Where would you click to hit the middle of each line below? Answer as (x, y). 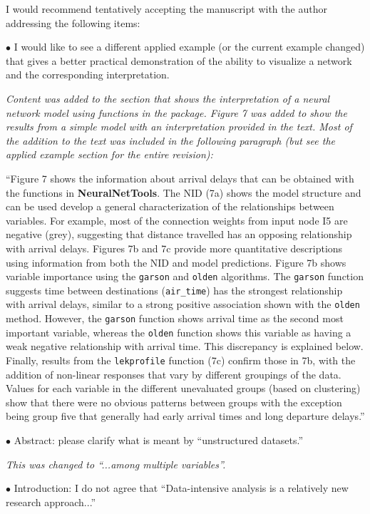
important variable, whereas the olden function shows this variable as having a (179, 332)
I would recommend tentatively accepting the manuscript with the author (166, 9)
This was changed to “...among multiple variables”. (116, 464)
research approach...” (51, 502)
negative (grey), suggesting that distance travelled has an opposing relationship (179, 234)
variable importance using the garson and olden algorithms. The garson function (185, 276)
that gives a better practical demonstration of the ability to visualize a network (179, 60)
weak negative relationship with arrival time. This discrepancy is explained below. (185, 346)
